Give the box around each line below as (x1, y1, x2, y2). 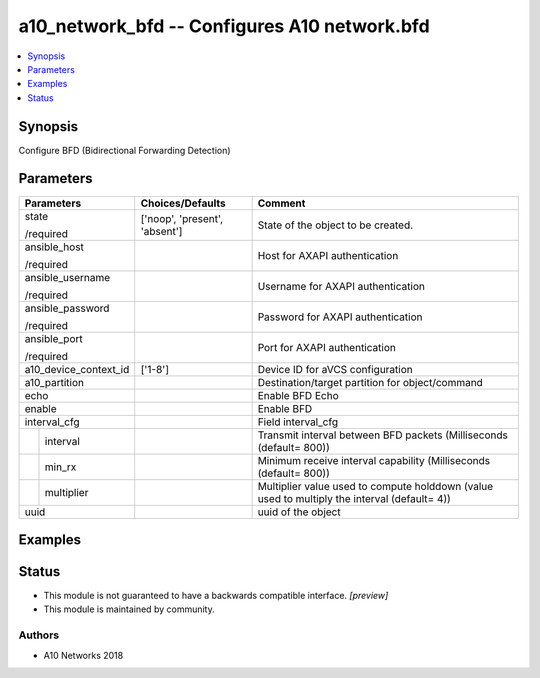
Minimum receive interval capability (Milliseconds (257, 453, 490, 467)
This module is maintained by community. (43, 603, 215, 615)
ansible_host (24, 240, 85, 254)
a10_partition (24, 375, 85, 389)
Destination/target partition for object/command (257, 375, 484, 389)
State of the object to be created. (257, 218, 414, 232)
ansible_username (24, 270, 111, 284)
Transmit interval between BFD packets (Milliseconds (257, 428, 509, 442)
